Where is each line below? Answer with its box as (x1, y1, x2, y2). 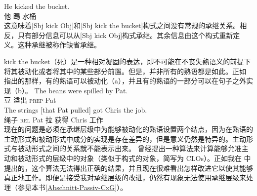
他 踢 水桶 (4, 10, 37, 21)
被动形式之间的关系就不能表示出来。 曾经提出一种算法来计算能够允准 (17, 143, 242, 154)
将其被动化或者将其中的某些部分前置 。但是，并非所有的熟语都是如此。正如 (4, 66, 246, 76)
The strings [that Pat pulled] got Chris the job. (4, 104, 147, 115)
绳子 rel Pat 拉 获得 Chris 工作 (4, 114, 103, 124)
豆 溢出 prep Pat (4, 95, 56, 105)
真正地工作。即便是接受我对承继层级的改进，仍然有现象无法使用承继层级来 (4, 172, 246, 183)
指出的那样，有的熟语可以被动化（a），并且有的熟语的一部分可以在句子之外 (4, 76, 246, 86)
